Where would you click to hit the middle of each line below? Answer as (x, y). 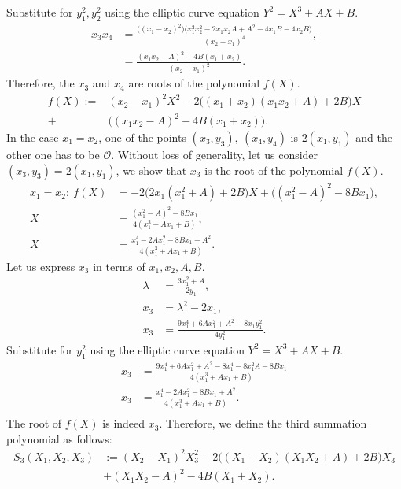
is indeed (124, 423)
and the (374, 137)
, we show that (151, 170)
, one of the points (142, 137)
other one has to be (53, 155)
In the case (33, 137)
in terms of (119, 266)
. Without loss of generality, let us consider (215, 155)
